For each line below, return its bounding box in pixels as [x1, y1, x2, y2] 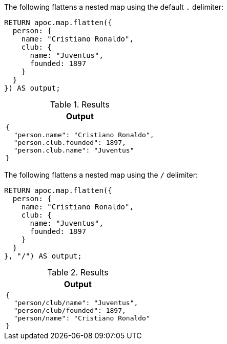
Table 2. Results [47, 267, 109, 277]
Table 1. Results [50, 99, 110, 110]
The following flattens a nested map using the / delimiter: [4, 170, 198, 179]
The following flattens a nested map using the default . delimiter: [4, 3, 223, 11]
